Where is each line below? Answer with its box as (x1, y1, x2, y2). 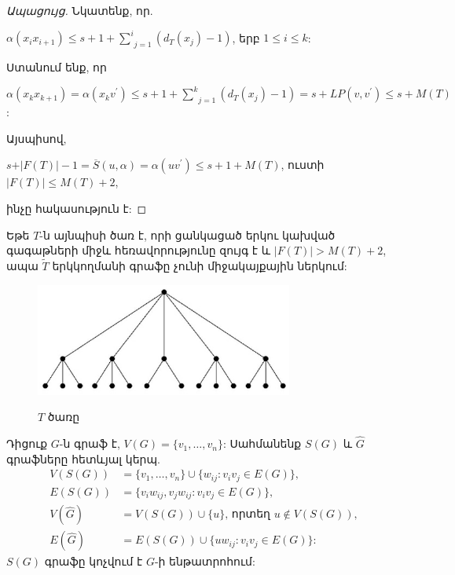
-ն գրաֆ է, (59, 435, 120, 452)
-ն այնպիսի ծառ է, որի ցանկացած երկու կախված (39, 226, 336, 243)
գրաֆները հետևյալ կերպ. (6, 450, 160, 467)
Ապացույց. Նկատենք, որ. (6, 2, 153, 18)
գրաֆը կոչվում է (44, 553, 143, 570)
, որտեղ (225, 509, 270, 521)
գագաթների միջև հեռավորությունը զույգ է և (6, 242, 271, 258)
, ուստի (281, 156, 325, 173)
